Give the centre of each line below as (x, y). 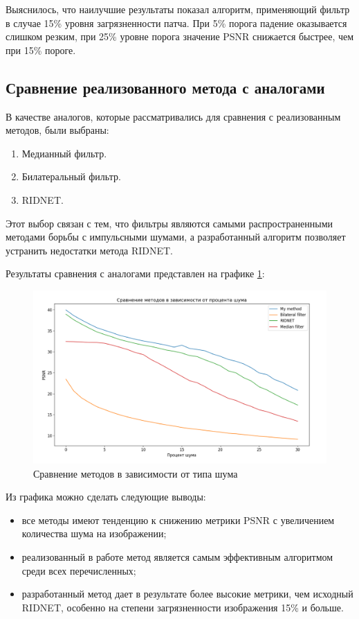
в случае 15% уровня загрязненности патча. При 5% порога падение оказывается (176, 23)
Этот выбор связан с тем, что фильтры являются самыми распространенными (169, 223)
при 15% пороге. (41, 50)
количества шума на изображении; (94, 533)
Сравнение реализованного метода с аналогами (165, 87)
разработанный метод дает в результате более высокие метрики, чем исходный (187, 594)
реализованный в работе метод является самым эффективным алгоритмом (177, 556)
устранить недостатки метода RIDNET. (89, 250)
